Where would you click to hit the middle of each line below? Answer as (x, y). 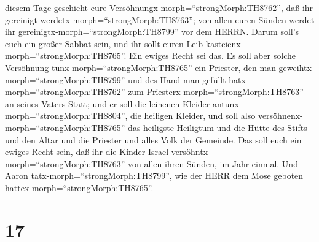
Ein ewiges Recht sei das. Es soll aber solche (212, 55)
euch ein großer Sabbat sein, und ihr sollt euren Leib (104, 43)
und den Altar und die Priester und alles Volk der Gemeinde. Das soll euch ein (153, 139)
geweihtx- (297, 67)
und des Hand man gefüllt (177, 79)
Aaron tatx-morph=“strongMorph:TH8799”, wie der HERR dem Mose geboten (154, 176)
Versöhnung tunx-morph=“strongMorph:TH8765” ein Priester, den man (140, 67)
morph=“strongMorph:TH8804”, (66, 115)
